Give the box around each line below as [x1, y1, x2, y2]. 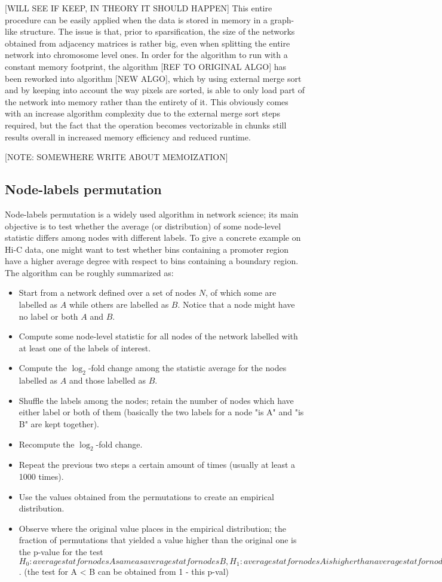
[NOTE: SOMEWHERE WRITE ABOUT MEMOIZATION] [5, 151, 228, 163]
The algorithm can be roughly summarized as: [5, 266, 174, 278]
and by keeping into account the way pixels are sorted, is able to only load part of [5, 84, 305, 96]
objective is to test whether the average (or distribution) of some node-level [5, 219, 281, 232]
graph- [270, 13, 294, 26]
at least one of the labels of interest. [19, 341, 151, 354]
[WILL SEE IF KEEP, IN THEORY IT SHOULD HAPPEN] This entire [5, 2, 272, 14]
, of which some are [205, 286, 277, 299]
